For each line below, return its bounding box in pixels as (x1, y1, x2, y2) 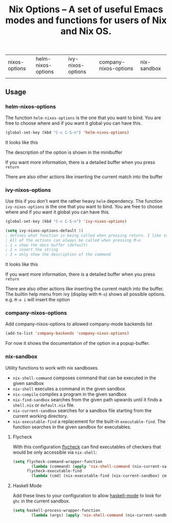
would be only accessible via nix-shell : (12, 449, 97, 455)
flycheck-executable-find (26, 469, 82, 474)
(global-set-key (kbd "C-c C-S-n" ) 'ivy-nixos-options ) (5, 219, 127, 224)
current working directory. (12, 413, 68, 419)
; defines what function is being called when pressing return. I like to (5, 233, 168, 238)
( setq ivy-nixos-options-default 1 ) (5, 228, 83, 233)
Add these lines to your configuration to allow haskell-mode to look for (12, 493, 162, 499)
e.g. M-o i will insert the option (5, 297, 70, 303)
